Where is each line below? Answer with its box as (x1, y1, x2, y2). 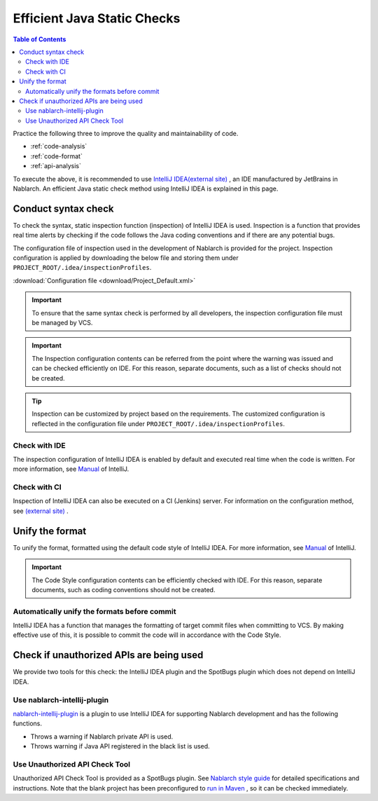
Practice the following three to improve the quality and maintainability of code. (13, 130, 239, 138)
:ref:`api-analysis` (30, 162, 82, 170)
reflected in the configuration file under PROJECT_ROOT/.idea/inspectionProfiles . (31, 419, 285, 427)
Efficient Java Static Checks (13, 11, 181, 26)
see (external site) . (13, 507, 69, 515)
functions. (13, 719, 42, 728)
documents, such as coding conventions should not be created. (31, 585, 216, 594)
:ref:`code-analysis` (30, 142, 87, 151)
